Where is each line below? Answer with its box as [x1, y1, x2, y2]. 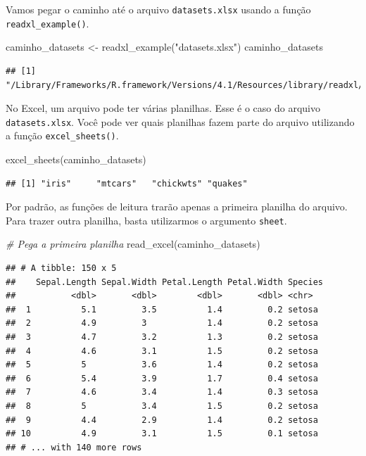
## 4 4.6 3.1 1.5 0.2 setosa [6, 346, 318, 356]
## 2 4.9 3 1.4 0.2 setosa [6, 318, 318, 329]
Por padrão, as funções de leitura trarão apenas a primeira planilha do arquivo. [6, 199, 348, 214]
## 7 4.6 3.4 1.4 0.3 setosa [6, 387, 318, 398]
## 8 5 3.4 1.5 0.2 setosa [6, 400, 318, 411]
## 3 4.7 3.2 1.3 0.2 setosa [6, 332, 318, 342]
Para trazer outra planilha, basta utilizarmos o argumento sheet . [6, 213, 287, 227]
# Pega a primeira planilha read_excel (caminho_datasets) [6, 236, 260, 251]
